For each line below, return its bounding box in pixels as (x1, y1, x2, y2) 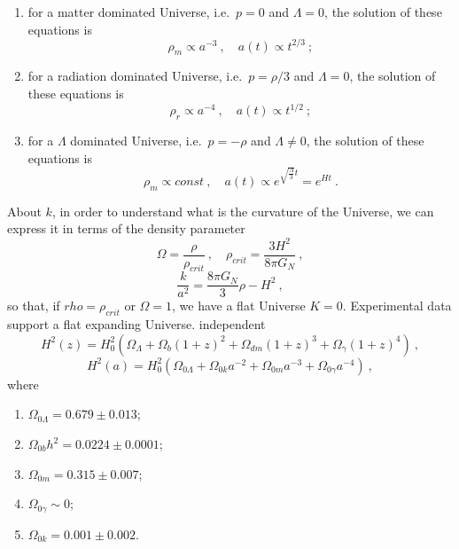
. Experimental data (342, 296, 452, 315)
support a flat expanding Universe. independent (7, 315, 266, 333)
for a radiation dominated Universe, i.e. (27, 67, 243, 85)
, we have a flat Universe (172, 296, 306, 315)
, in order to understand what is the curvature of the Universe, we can (51, 201, 434, 220)
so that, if (7, 296, 60, 315)
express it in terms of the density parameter (7, 219, 245, 238)
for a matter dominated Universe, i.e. (27, 3, 230, 20)
